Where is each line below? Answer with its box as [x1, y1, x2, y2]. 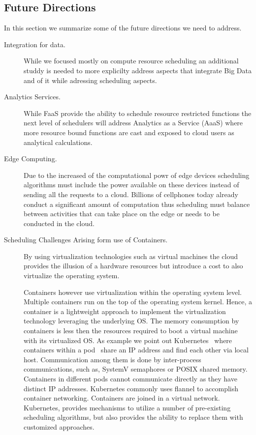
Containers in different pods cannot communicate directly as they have [24, 374, 237, 384]
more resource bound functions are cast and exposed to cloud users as [24, 127, 234, 137]
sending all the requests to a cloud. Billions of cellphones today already [24, 189, 238, 199]
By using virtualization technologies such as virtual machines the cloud [24, 251, 238, 261]
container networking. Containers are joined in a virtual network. [24, 393, 220, 403]
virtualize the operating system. [24, 270, 120, 281]
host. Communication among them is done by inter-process [24, 354, 201, 364]
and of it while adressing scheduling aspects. [24, 75, 157, 85]
